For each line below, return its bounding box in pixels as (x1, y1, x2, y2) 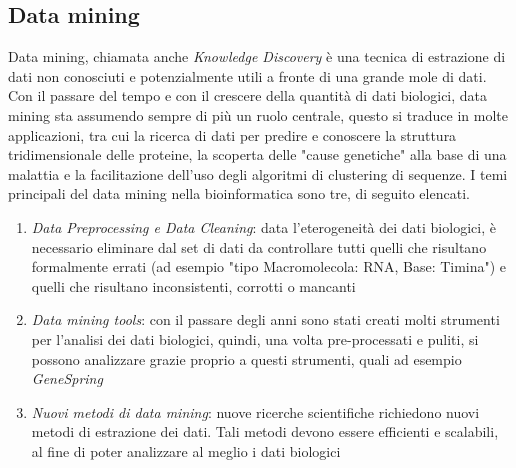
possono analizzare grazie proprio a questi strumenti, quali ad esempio (31, 348, 462, 369)
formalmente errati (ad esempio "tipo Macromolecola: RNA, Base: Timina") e (31, 256, 507, 277)
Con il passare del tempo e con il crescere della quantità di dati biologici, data (8, 85, 488, 106)
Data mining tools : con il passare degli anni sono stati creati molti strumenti (31, 309, 500, 330)
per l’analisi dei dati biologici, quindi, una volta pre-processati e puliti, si (31, 328, 479, 349)
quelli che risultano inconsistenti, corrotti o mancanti (31, 275, 356, 296)
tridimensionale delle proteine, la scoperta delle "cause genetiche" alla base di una (8, 144, 507, 165)
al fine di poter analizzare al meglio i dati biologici (31, 440, 341, 461)
